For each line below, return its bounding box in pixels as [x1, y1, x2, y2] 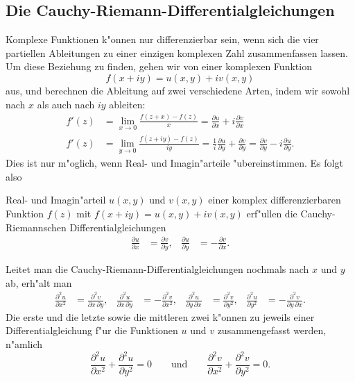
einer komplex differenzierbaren [208, 192, 341, 207]
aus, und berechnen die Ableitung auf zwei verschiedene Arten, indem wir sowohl [6, 83, 350, 97]
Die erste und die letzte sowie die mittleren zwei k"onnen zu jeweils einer [6, 309, 315, 324]
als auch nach [37, 97, 95, 111]
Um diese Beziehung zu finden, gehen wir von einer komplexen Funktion [6, 59, 312, 74]
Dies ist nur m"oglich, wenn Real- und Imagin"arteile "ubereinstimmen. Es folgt [6, 156, 343, 170]
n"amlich [6, 336, 43, 351]
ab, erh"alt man [6, 275, 72, 290]
